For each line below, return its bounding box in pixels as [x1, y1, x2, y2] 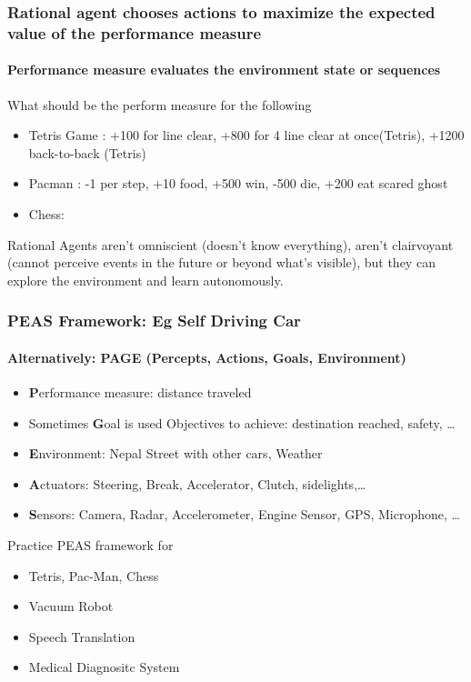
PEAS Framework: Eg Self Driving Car [7, 309, 301, 332]
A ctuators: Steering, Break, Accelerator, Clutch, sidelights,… [28, 474, 366, 493]
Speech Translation [28, 627, 135, 646]
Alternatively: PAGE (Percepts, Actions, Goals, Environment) [7, 347, 406, 366]
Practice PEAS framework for [7, 535, 174, 554]
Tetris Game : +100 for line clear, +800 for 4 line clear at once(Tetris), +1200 [28, 125, 465, 145]
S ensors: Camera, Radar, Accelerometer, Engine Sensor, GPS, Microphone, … [28, 505, 460, 524]
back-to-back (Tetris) [28, 143, 146, 162]
